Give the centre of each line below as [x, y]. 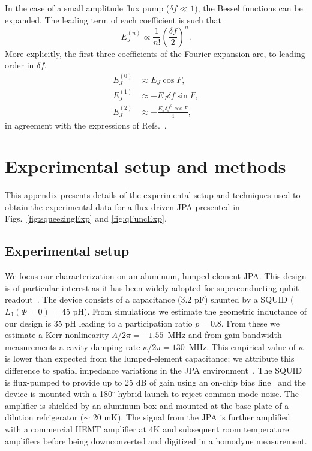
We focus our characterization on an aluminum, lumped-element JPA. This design [156, 276]
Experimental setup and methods [145, 166]
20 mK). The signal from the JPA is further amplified [191, 417]
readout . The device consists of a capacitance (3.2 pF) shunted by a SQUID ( [149, 299]
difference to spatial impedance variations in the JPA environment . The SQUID [154, 370]
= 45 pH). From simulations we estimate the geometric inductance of [180, 311]
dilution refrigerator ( [44, 417]
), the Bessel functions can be [249, 8]
